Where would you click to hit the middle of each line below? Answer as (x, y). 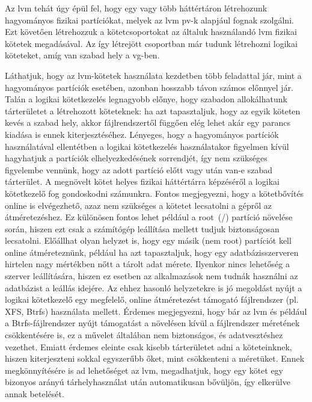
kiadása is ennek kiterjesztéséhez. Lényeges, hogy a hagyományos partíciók (142, 134)
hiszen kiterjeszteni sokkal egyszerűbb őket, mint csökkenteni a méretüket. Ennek (155, 358)
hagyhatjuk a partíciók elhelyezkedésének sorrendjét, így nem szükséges (136, 158)
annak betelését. (35, 394)
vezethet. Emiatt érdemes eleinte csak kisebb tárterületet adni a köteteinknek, (148, 346)
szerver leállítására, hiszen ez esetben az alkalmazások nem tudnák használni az (151, 276)
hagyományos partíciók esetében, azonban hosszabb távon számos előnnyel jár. (149, 87)
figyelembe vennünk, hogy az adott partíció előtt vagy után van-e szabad (139, 169)
